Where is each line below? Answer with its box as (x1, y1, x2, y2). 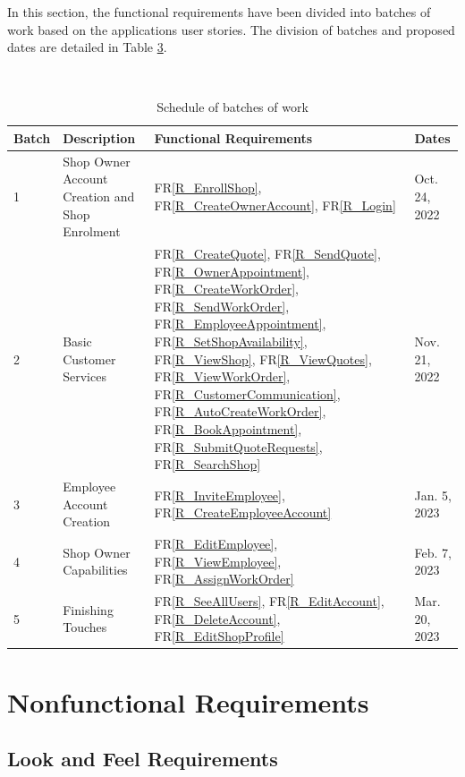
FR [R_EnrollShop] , (154, 178, 262, 197)
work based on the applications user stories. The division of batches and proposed (7, 20, 455, 38)
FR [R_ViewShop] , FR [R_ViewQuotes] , (154, 349, 372, 368)
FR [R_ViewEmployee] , (154, 551, 282, 570)
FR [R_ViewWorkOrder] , (154, 367, 291, 386)
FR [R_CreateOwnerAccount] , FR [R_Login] (154, 195, 396, 214)
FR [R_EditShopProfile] (154, 627, 284, 645)
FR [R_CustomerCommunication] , (154, 384, 341, 403)
